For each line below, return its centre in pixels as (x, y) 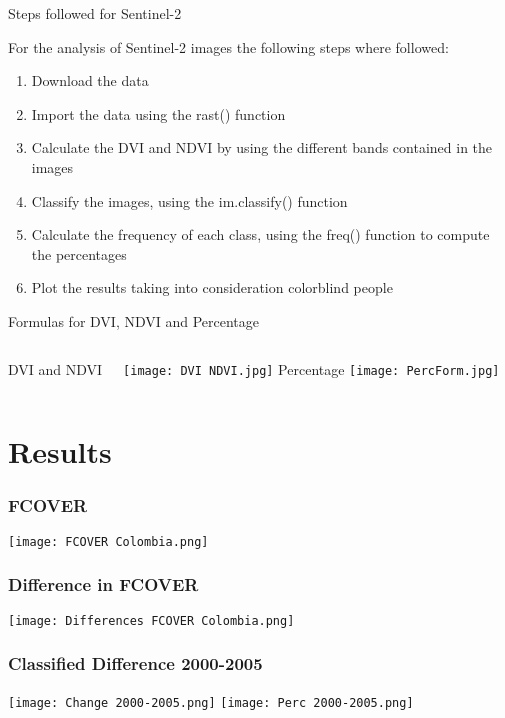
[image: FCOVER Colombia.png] (108, 541)
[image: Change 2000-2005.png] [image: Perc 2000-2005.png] (211, 702)
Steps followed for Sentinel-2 (95, 13)
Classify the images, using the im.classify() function (189, 200)
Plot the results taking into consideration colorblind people (212, 287)
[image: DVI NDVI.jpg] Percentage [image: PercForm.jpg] (311, 368)
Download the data (90, 80)
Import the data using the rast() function (158, 113)
